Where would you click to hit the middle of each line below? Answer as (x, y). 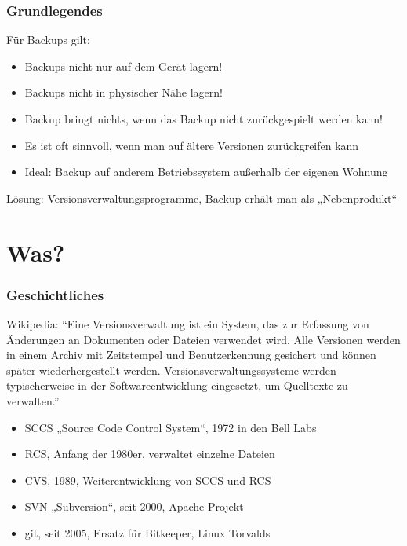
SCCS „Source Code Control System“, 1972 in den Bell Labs (171, 427)
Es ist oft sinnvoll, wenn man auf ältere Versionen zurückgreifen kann (192, 145)
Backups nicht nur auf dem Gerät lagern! (124, 66)
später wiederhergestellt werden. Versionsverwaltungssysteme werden (171, 370)
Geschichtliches (55, 294)
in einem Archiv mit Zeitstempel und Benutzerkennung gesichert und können (191, 355)
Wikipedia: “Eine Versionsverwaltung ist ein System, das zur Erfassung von (188, 323)
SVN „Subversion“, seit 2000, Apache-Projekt (134, 506)
